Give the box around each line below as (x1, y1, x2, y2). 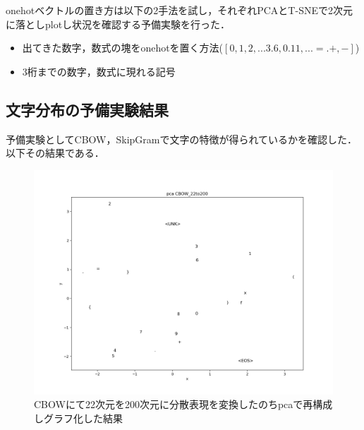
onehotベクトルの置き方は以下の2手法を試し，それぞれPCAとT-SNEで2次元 (6, 3, 353, 17)
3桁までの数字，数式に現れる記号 (22, 64, 176, 78)
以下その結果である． (6, 145, 104, 160)
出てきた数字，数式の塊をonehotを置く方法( (22, 40, 224, 55)
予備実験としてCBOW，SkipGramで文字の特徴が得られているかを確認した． (6, 131, 358, 146)
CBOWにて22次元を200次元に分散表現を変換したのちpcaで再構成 (34, 397, 333, 412)
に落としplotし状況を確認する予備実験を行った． (6, 16, 231, 31)
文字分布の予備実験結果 (6, 98, 169, 120)
